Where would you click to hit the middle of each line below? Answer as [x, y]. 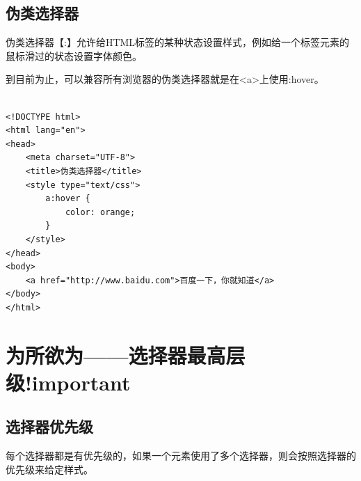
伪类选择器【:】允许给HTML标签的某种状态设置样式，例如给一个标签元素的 [178, 42]
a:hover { [68, 199]
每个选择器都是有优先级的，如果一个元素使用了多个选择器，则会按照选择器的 [181, 456]
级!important [68, 382]
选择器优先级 [49, 426]
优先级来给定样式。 [49, 469]
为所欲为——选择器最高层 [126, 355]
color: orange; [100, 212]
